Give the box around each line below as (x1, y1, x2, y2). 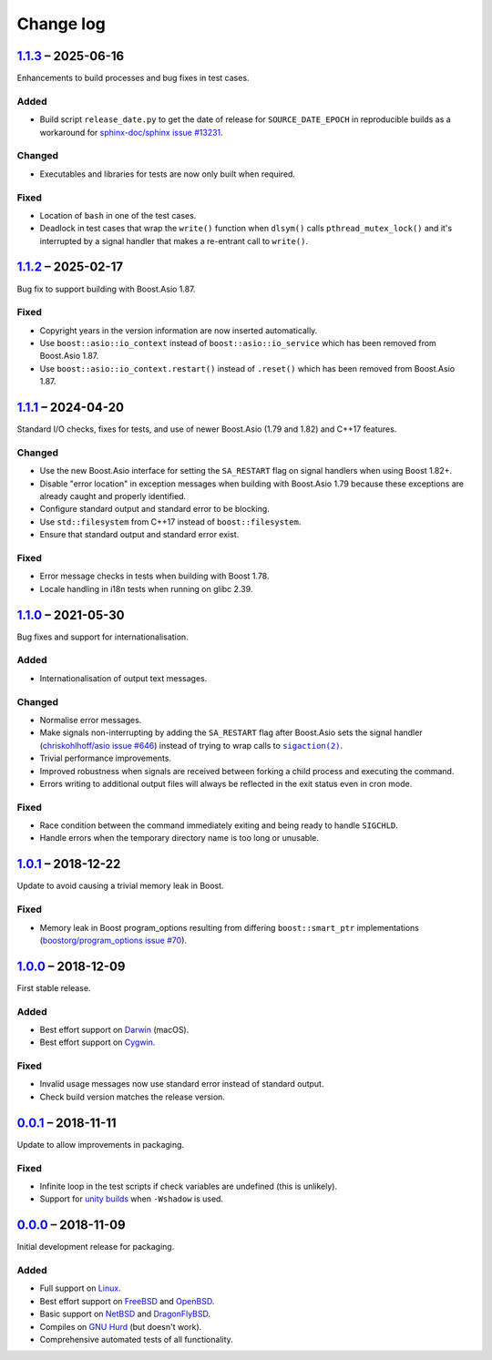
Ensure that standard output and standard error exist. (39, 529, 240, 540)
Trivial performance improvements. (39, 752, 172, 764)
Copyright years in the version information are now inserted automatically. (39, 324, 318, 336)
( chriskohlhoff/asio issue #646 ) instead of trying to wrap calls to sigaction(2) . (39, 740, 343, 751)
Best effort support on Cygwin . (39, 1037, 156, 1048)
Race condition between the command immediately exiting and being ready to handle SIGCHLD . (39, 820, 398, 831)
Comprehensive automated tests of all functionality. (39, 1334, 234, 1345)
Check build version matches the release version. (39, 1091, 225, 1102)
